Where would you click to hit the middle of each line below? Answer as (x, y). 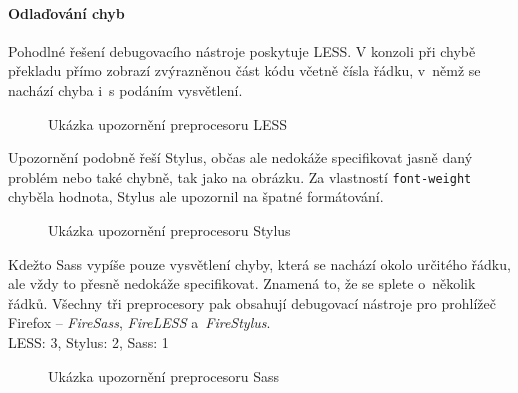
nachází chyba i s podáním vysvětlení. (125, 89)
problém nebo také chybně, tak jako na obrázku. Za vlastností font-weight (240, 176)
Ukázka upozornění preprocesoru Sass (164, 375)
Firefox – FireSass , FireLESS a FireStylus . (139, 322)
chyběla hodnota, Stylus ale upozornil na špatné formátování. (196, 196)
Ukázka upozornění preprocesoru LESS (168, 123)
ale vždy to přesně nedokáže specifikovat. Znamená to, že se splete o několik (242, 283)
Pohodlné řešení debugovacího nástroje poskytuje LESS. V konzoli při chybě (242, 50)
